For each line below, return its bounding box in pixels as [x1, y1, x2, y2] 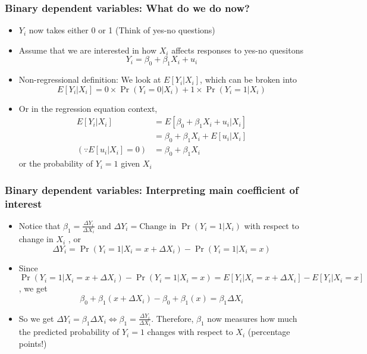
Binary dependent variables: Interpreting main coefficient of [5, 182, 299, 197]
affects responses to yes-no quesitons [171, 43, 303, 56]
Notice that [18, 219, 61, 231]
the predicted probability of [18, 325, 120, 338]
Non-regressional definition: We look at [18, 73, 161, 86]
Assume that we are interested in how [18, 43, 157, 56]
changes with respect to [147, 325, 233, 338]
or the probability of [18, 157, 93, 170]
